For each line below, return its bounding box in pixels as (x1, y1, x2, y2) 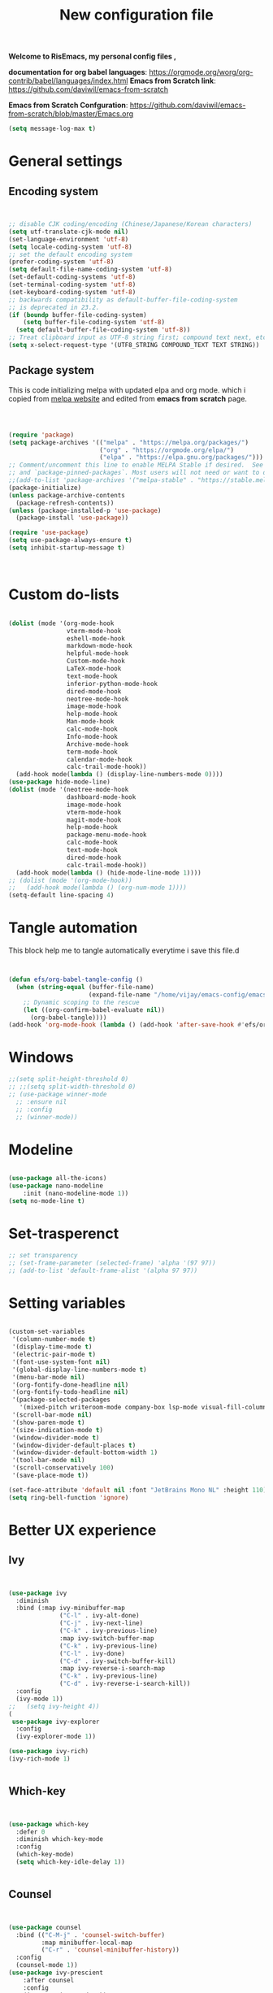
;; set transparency (8, 1251, 79, 1259)
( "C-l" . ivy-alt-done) (59, 1612, 140, 1620)
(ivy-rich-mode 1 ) (8, 1755, 71, 1763)
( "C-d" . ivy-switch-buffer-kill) (59, 1656, 176, 1665)
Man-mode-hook (66, 718, 115, 726)
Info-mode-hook (66, 732, 118, 740)
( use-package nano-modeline (8, 1182, 104, 1190)
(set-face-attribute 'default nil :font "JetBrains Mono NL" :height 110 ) (8, 1486, 267, 1494)
